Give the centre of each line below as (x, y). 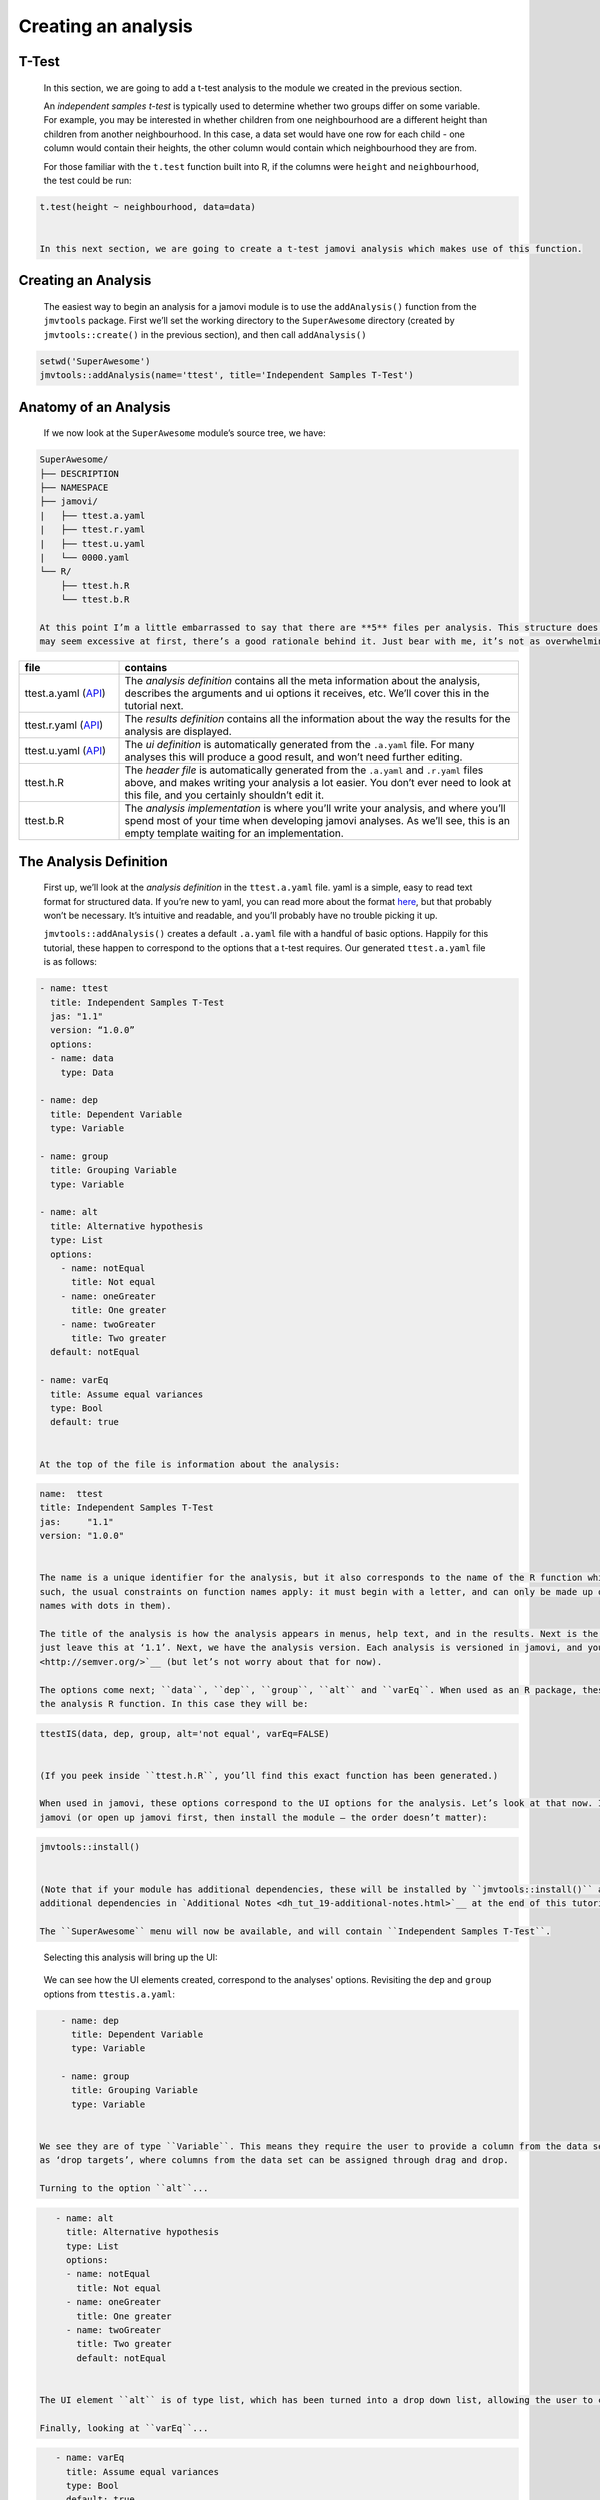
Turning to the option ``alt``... (124, 2188)
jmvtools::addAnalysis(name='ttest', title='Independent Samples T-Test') (227, 375)
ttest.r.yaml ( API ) (64, 725)
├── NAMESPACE (74, 487)
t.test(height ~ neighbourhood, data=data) (148, 206)
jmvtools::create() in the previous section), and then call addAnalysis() (205, 334)
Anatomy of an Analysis (94, 406)
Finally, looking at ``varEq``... (124, 2428)
